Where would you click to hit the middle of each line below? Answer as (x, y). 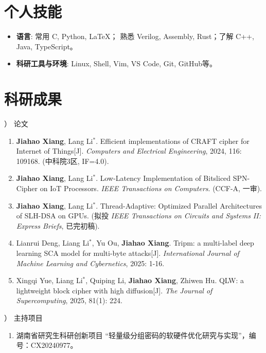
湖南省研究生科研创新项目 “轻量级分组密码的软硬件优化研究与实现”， (132, 335)
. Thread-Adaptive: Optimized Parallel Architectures (179, 205)
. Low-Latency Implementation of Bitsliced (163, 178)
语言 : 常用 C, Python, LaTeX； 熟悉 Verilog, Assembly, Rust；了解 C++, (135, 36)
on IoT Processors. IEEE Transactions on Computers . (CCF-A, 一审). (151, 188)
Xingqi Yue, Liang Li (49, 280)
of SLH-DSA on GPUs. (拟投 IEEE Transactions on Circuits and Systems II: (138, 216)
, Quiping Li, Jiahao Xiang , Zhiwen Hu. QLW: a (165, 280)
